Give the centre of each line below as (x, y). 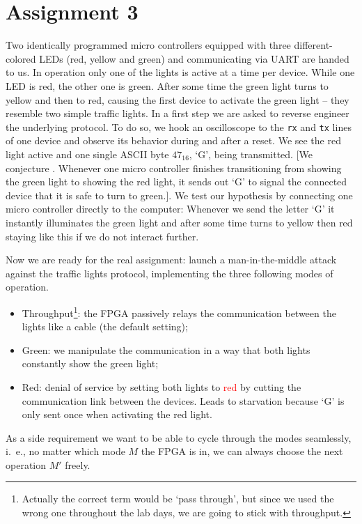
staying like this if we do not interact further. (102, 236)
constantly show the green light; (90, 363)
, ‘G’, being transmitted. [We (251, 154)
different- (313, 45)
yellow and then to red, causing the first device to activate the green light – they (178, 99)
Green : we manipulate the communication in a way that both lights (166, 349)
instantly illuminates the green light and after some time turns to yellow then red (179, 222)
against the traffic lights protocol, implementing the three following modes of (170, 273)
